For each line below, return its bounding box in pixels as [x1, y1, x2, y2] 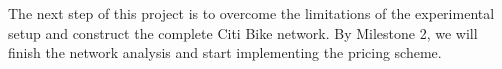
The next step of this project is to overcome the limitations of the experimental [8, 3, 495, 23]
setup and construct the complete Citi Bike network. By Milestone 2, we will [8, 22, 478, 43]
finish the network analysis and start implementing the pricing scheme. [8, 42, 442, 63]
